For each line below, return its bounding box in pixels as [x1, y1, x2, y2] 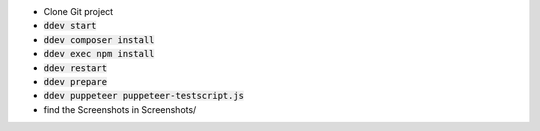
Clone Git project [43, 6, 114, 17]
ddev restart [43, 62, 108, 74]
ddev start [43, 20, 97, 32]
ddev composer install [43, 34, 155, 45]
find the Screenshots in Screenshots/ [43, 103, 197, 115]
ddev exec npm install [43, 48, 155, 60]
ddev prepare [43, 76, 108, 87]
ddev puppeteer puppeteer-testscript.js [43, 90, 245, 102]
